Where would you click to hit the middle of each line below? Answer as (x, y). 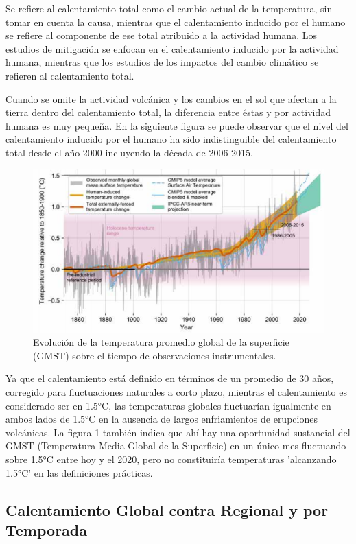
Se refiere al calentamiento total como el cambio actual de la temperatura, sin (169, 8)
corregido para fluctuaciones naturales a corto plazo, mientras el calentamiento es (176, 392)
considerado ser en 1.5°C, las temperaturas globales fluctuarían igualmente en (168, 405)
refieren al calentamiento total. (70, 75)
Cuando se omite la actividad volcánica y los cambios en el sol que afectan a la (171, 98)
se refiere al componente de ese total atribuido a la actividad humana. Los (161, 35)
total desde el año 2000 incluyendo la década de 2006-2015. (129, 152)
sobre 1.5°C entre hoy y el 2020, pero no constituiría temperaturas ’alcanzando (171, 459)
